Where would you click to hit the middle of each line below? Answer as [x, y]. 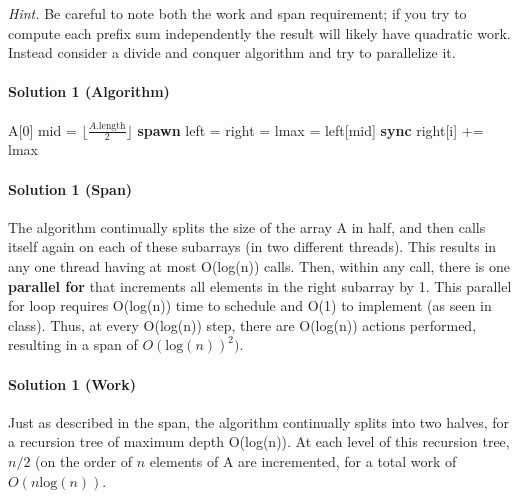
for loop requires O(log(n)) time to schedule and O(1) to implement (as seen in [250, 305]
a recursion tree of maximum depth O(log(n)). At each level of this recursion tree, [259, 441]
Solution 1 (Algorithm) [89, 91]
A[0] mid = [42, 129]
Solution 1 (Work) [72, 383]
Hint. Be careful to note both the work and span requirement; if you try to [237, 13]
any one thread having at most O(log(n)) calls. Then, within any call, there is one [259, 265]
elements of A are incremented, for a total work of [303, 460]
